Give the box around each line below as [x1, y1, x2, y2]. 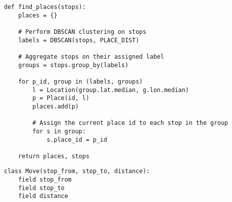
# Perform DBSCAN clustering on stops [18, 28, 147, 35]
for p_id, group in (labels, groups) [18, 78, 143, 85]
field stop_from [18, 176, 72, 184]
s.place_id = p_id [46, 136, 107, 143]
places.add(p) [32, 102, 79, 110]
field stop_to [18, 184, 65, 192]
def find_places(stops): [4, 3, 86, 10]
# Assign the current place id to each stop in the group [32, 119, 229, 127]
